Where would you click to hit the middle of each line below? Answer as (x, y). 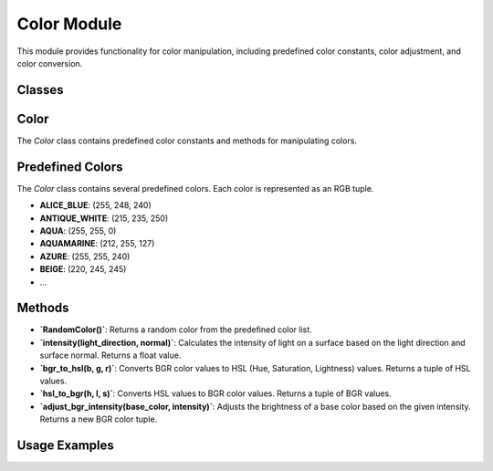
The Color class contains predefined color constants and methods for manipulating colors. (187, 141)
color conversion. (50, 63)
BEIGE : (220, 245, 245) (83, 269)
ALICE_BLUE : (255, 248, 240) (96, 205)
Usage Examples (65, 445)
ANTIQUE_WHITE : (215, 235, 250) (104, 218)
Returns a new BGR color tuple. (99, 419)
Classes (40, 90)
